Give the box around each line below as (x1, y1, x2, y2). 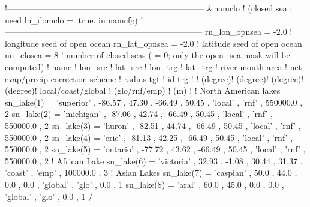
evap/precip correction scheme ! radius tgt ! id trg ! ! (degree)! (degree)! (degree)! (5, 72, 304, 85)
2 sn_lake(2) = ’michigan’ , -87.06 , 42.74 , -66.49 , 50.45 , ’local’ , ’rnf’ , (5, 107, 273, 120)
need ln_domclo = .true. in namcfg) (5, 13, 138, 26)
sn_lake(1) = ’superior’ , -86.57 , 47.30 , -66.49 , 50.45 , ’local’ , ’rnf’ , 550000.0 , (5, 95, 303, 108)
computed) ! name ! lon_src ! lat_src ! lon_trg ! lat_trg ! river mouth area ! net (5, 60, 302, 73)
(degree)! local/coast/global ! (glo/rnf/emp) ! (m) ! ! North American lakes (5, 84, 281, 97)
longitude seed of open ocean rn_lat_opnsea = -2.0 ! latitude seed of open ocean (5, 37, 302, 49)
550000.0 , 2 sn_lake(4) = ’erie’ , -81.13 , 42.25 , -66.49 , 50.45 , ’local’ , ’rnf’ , (5, 131, 293, 143)
